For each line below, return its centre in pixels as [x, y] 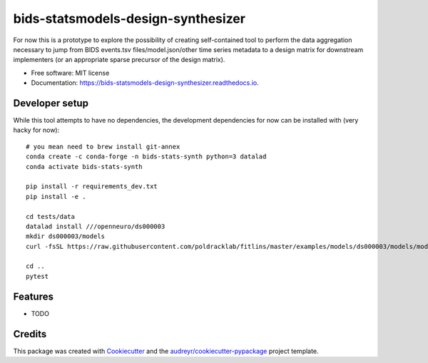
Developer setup [51, 103]
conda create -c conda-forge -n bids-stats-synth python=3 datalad [146, 157]
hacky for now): [36, 130]
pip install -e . [56, 196]
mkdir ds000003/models [66, 236]
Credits [30, 334]
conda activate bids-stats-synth [84, 167]
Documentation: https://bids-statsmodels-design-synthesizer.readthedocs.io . [145, 83]
